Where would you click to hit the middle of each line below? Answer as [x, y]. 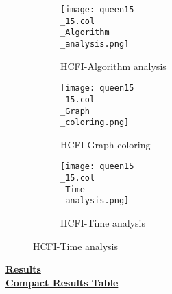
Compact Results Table [62, 282]
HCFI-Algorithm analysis [113, 66]
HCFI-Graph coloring [106, 144]
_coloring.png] [95, 123]
